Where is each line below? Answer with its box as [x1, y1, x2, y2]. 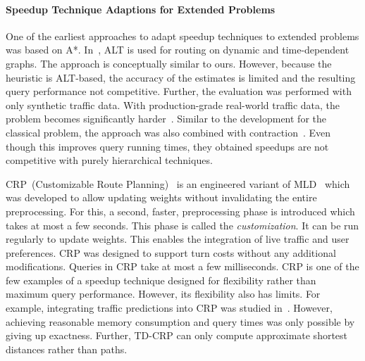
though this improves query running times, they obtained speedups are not [6, 139, 329, 153]
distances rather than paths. [6, 341, 128, 356]
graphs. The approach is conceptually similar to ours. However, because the [6, 56, 332, 70]
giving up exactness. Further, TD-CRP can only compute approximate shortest [6, 328, 348, 343]
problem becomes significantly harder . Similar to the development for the [6, 111, 326, 126]
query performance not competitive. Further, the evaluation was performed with [6, 84, 352, 99]
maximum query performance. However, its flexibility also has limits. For [6, 286, 321, 301]
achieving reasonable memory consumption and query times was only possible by [6, 314, 355, 329]
